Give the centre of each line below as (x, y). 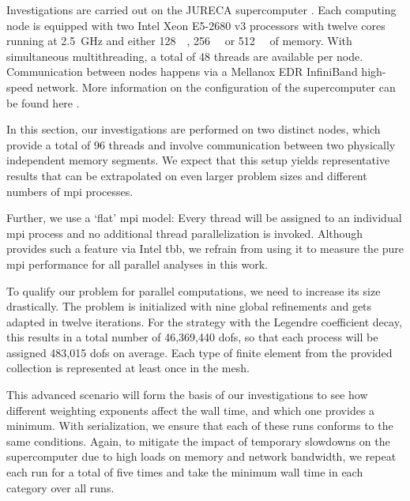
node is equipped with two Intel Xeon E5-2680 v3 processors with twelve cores (196, 25)
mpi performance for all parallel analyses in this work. (137, 264)
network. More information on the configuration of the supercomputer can (216, 87)
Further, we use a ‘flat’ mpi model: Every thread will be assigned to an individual (204, 218)
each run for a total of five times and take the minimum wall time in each (185, 472)
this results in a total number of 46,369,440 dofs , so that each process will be (192, 337)
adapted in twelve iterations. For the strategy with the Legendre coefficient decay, (204, 321)
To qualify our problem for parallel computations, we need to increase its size (194, 290)
